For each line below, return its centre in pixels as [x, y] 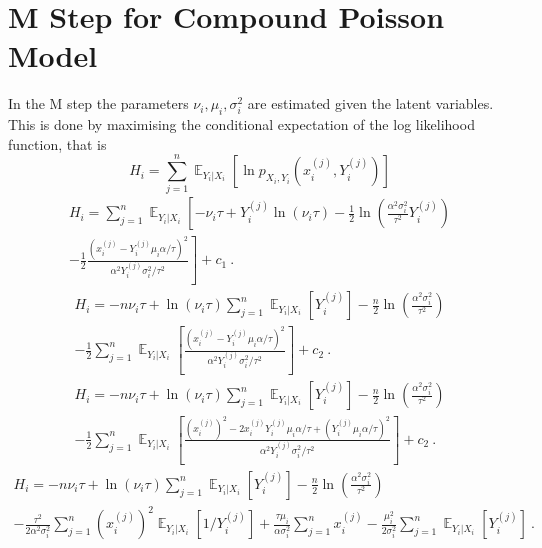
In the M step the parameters [98, 103]
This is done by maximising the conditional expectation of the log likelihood [241, 124]
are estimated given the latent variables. [370, 103]
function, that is [57, 143]
